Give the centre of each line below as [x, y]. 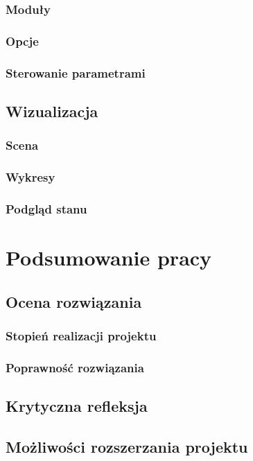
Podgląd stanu [46, 208]
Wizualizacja [52, 111]
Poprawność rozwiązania [75, 367]
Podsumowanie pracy [109, 258]
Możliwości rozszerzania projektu [127, 446]
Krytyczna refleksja [77, 406]
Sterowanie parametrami [76, 72]
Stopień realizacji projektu [81, 335]
